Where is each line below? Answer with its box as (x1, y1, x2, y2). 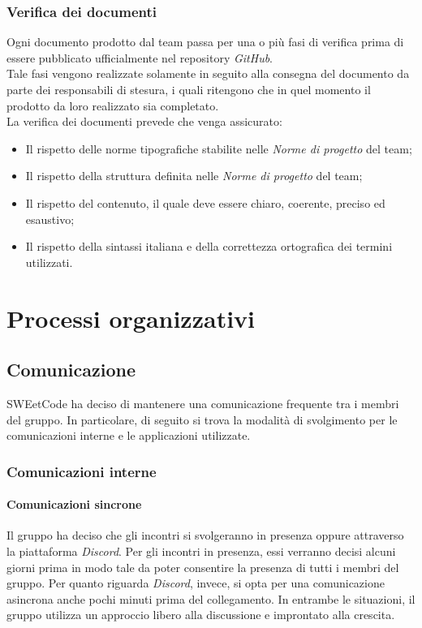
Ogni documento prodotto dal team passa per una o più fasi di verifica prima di (6, 33, 404, 50)
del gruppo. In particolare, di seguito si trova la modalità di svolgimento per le (6, 411, 398, 428)
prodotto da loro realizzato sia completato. (6, 97, 219, 114)
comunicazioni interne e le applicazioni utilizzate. (6, 427, 251, 444)
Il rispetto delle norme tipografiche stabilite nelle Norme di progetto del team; (25, 140, 412, 157)
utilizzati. (25, 253, 73, 270)
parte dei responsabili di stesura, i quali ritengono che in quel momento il (6, 81, 371, 97)
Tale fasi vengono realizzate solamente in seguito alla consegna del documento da (6, 65, 410, 82)
